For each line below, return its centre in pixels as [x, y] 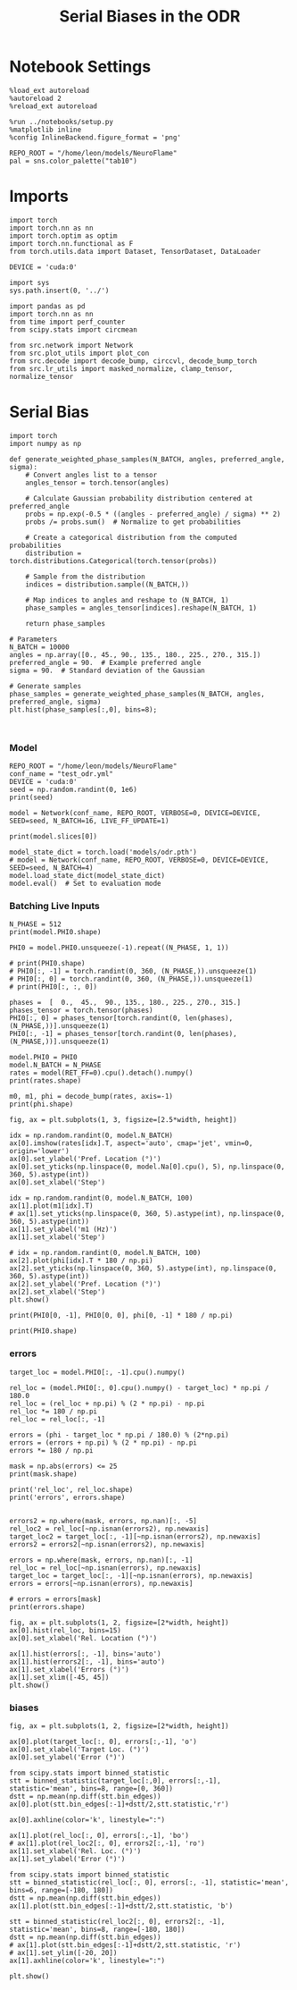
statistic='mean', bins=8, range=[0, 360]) [91, 1789]
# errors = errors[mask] [55, 1599]
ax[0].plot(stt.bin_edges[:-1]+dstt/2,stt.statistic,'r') [119, 1804]
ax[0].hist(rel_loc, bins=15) [66, 1630]
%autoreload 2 [36, 98]
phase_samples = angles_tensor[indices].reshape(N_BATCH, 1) [141, 608]
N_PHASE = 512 [36, 924]
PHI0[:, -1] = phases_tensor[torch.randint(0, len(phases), [124, 1034]
